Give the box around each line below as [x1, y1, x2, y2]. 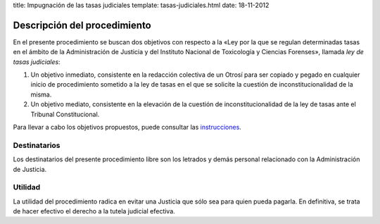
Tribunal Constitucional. [30, 110, 100, 118]
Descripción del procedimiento [13, 19, 151, 31]
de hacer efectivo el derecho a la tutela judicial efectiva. [13, 207, 175, 216]
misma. [30, 90, 52, 99]
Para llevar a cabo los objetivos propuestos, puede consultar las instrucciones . [13, 123, 242, 132]
